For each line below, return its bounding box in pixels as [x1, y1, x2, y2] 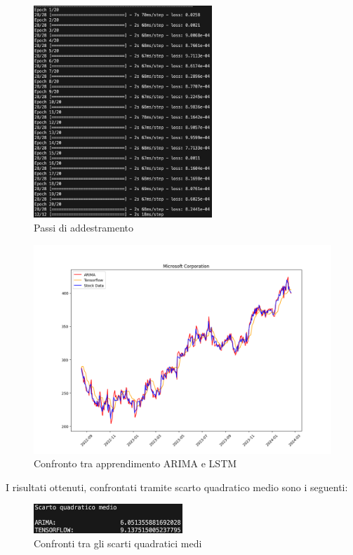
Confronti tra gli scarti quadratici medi [34, 535, 202, 550]
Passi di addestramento [34, 220, 134, 234]
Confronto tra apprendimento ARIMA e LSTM [34, 456, 237, 471]
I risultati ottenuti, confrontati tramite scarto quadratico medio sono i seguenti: [6, 479, 348, 494]
